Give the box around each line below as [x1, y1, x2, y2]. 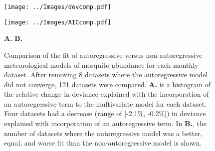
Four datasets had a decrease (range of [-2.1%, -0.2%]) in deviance [4, 108, 206, 119]
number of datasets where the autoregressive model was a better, [4, 128, 203, 138]
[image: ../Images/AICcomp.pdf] [4, 18, 111, 26]
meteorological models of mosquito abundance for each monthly [4, 59, 199, 70]
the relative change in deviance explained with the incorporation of [4, 89, 209, 99]
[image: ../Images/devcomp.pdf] [4, 3, 111, 10]
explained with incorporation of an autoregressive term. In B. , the [4, 118, 207, 129]
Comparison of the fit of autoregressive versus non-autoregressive [4, 49, 203, 60]
